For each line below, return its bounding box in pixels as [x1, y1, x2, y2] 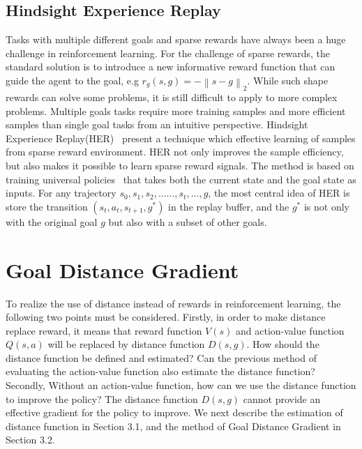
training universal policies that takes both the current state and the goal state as [6, 172, 356, 186]
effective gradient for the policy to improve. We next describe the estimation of [6, 405, 343, 420]
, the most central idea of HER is [208, 185, 350, 200]
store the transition [6, 199, 88, 213]
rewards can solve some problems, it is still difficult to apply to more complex [6, 90, 338, 105]
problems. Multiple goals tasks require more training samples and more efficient [6, 103, 346, 118]
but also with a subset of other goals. [108, 214, 267, 229]
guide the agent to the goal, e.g [6, 73, 139, 87]
